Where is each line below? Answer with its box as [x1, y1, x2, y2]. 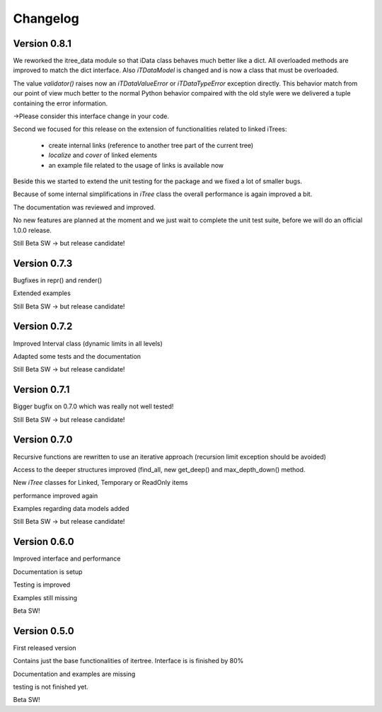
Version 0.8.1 [13, 38, 72, 50]
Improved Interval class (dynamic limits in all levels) [13, 339, 163, 348]
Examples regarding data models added [13, 505, 129, 513]
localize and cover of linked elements [48, 151, 158, 159]
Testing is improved [13, 580, 71, 589]
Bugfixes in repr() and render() [13, 276, 103, 285]
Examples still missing [13, 593, 78, 602]
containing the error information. [13, 99, 108, 108]
